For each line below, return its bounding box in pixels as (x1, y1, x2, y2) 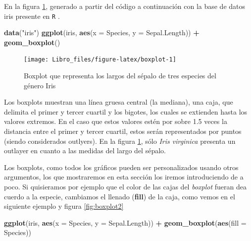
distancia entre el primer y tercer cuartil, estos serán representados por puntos (4, 126, 242, 136)
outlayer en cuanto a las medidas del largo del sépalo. (4, 145, 166, 156)
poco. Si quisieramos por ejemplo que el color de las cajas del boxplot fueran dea (4, 181, 247, 192)
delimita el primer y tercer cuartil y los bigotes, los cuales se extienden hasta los (4, 106, 248, 117)
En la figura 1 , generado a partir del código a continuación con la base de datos (4, 1, 246, 11)
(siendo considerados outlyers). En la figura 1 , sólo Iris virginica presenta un (4, 135, 236, 146)
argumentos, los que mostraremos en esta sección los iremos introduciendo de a (4, 172, 244, 182)
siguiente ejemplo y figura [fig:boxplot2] (4, 201, 124, 211)
